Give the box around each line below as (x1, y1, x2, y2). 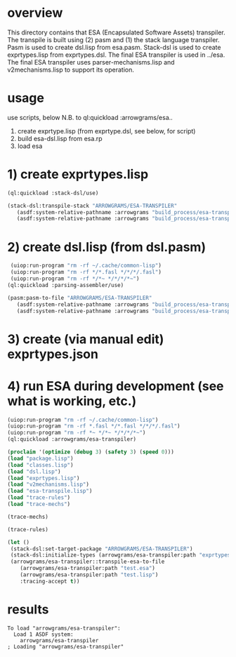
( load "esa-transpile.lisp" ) (7, 488, 93, 495)
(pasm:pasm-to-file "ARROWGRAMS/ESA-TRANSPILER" (7, 294, 152, 301)
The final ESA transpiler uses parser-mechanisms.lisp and (7, 58, 175, 66)
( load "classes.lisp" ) (7, 461, 74, 468)
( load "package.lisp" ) (7, 455, 74, 462)
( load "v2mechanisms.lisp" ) (7, 481, 90, 489)
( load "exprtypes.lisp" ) (7, 474, 80, 482)
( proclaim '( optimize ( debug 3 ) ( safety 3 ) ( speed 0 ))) (7, 449, 174, 456)
